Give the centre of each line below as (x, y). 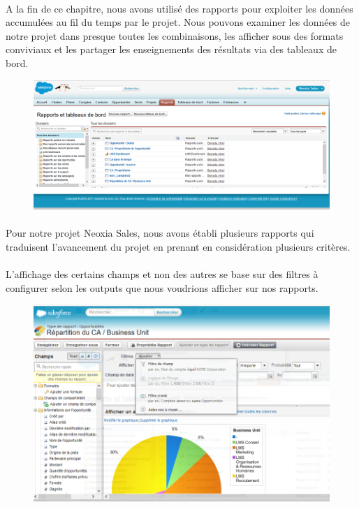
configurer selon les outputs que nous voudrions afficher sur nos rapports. (162, 287)
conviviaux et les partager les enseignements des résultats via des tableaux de (171, 49)
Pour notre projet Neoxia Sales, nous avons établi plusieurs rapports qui (160, 233)
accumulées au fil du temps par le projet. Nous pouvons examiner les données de (178, 22)
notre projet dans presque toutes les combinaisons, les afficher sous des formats (175, 35)
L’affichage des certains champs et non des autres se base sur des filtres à (162, 274)
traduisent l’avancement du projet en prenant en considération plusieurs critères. (178, 246)
